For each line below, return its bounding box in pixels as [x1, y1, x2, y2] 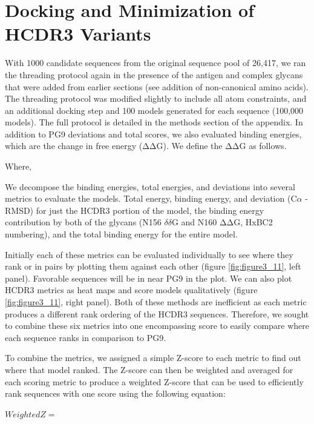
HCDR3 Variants [5, 21, 151, 46]
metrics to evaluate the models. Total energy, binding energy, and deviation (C [5, 192, 297, 205]
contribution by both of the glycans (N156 [5, 216, 162, 228]
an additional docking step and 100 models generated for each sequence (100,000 [5, 104, 304, 116]
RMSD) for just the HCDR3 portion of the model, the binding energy [5, 204, 264, 216]
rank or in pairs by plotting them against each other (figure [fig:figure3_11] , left [5, 260, 301, 273]
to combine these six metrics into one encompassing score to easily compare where [5, 319, 310, 332]
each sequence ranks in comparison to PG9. [5, 331, 166, 343]
